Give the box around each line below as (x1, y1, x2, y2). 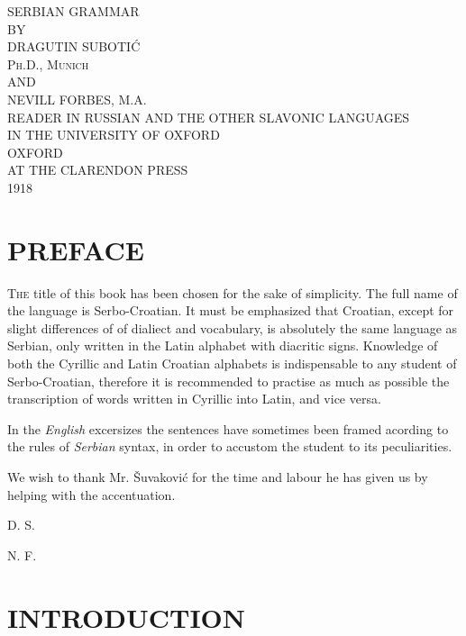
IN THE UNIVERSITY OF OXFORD (7, 125, 220, 144)
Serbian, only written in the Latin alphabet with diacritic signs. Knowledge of (7, 336, 438, 355)
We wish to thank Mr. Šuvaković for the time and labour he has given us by (7, 468, 428, 486)
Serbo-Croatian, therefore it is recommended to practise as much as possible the (7, 371, 450, 390)
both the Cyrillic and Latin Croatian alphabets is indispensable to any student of (7, 354, 457, 373)
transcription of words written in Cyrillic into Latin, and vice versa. (7, 389, 381, 408)
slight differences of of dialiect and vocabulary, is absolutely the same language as (7, 318, 458, 337)
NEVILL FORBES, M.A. (7, 89, 147, 108)
